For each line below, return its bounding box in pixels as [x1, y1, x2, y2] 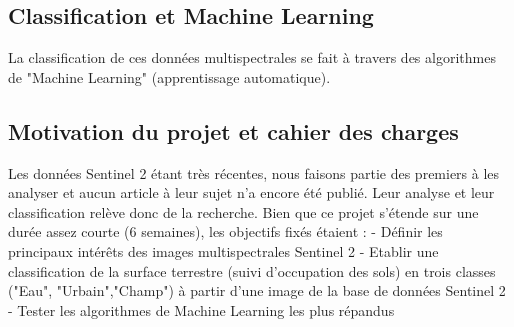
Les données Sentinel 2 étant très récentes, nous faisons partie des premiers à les [8, 162, 500, 183]
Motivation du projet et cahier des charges [8, 115, 459, 146]
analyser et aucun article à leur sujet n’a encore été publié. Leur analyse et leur [8, 182, 495, 203]
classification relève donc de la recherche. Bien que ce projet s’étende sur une [8, 201, 479, 222]
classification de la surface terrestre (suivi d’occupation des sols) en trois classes [8, 260, 496, 281]
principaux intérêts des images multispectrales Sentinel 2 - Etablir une [8, 240, 439, 261]
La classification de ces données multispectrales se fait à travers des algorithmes [8, 47, 496, 68]
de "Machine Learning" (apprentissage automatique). [8, 66, 331, 87]
